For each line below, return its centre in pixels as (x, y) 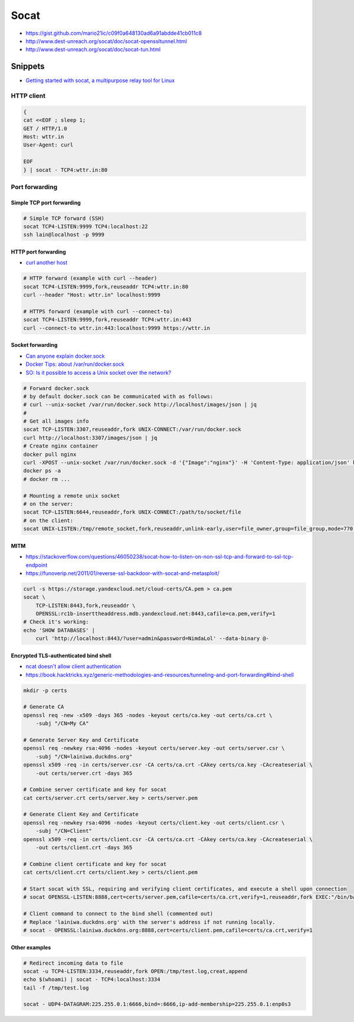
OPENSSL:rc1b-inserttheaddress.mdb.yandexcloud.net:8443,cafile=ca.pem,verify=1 (155, 614)
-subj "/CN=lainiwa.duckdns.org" (84, 756)
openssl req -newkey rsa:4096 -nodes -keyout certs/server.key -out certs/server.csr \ (154, 748)
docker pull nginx (50, 454)
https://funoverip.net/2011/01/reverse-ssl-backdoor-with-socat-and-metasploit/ (122, 573)
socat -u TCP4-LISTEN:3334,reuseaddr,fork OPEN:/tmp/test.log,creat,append (135, 971)
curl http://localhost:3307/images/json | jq (90, 438)
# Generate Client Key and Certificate (81, 815)
